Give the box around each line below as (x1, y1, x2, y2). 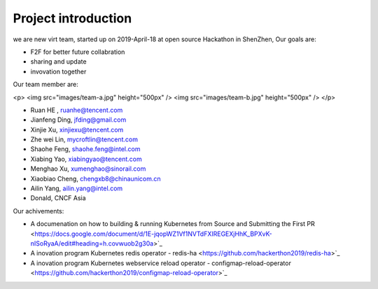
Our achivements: (13, 206, 64, 215)
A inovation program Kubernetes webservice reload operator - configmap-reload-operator (30, 259, 292, 267)
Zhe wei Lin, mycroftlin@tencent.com (30, 135, 138, 143)
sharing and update (30, 57, 87, 66)
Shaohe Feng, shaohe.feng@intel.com (30, 145, 141, 153)
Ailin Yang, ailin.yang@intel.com (30, 184, 123, 192)
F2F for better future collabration (30, 48, 125, 56)
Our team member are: (13, 80, 78, 89)
